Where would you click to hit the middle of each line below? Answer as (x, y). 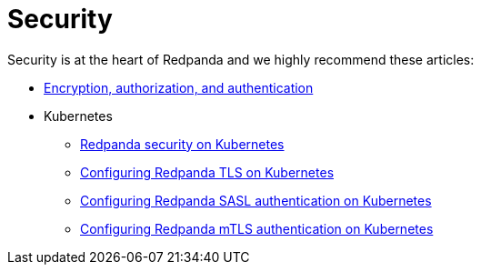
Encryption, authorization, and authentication (179, 87)
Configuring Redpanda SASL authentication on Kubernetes (256, 200)
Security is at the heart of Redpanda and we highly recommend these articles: (241, 59)
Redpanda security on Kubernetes (182, 144)
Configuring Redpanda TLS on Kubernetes (207, 172)
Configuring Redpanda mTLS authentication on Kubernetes (257, 228)
